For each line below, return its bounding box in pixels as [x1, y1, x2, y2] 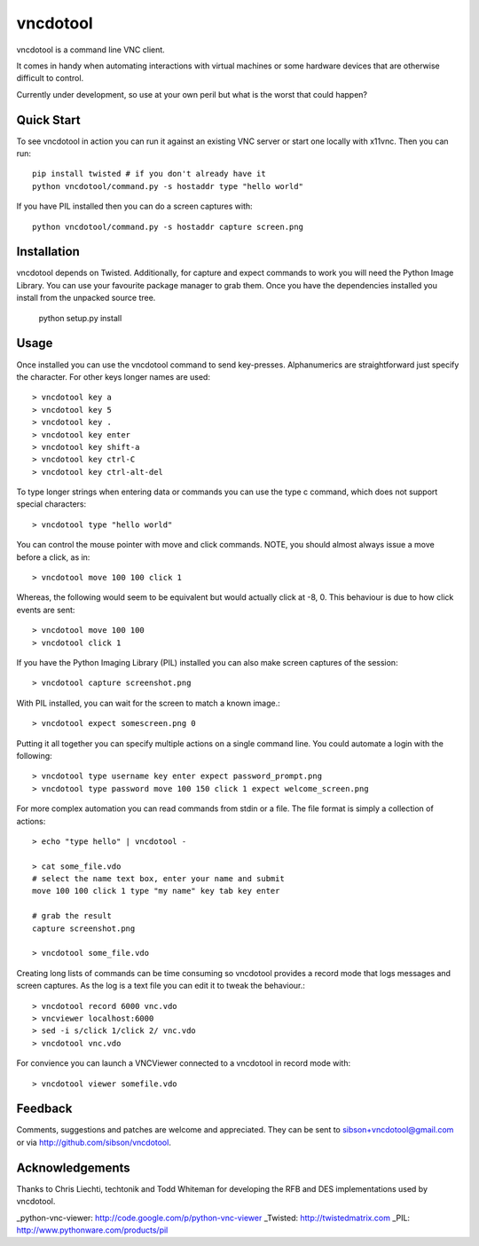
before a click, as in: [16, 551, 90, 563]
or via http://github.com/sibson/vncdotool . [16, 1137, 172, 1147]
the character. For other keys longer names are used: [16, 371, 210, 382]
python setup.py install [38, 312, 122, 323]
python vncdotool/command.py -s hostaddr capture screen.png [32, 222, 303, 232]
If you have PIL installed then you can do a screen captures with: [16, 201, 253, 212]
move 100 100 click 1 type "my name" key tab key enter [32, 886, 280, 896]
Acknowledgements [16, 1160, 130, 1175]
